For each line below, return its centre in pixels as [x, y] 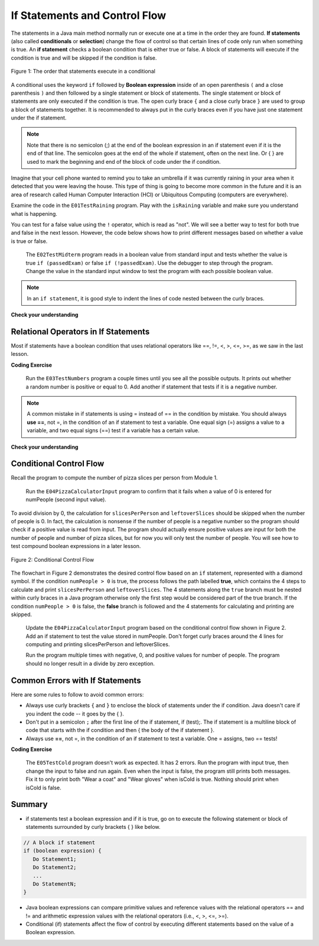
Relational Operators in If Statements [80, 331]
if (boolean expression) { [62, 851]
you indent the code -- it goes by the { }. [75, 714]
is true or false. [29, 241]
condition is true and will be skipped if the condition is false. [84, 58]
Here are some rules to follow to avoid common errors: [77, 694]
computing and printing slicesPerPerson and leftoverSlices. [98, 644]
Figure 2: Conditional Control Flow [53, 559]
